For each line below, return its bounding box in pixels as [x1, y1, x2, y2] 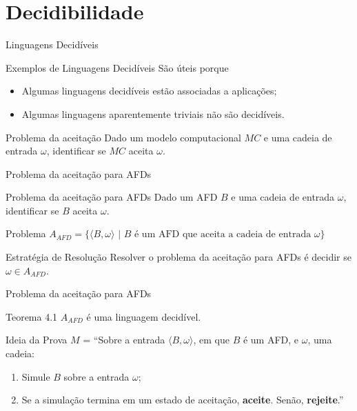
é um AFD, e [243, 332, 299, 347]
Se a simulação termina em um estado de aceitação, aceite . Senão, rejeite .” [21, 392, 344, 407]
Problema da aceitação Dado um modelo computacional [6, 130, 241, 144]
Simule [21, 369, 50, 383]
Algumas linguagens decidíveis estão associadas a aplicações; [21, 83, 277, 98]
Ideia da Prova [6, 332, 68, 347]
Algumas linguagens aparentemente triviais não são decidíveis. [21, 106, 285, 121]
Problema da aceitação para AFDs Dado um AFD [6, 190, 218, 204]
